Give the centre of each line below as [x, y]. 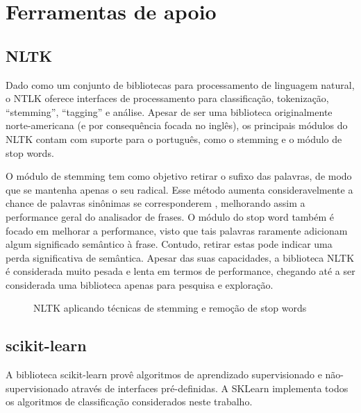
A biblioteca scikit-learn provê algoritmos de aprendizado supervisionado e [164, 374]
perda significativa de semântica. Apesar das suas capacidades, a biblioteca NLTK [180, 257]
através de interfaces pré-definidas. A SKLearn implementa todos [210, 388]
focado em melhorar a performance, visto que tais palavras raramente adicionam [177, 230]
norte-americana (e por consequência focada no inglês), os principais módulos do [177, 125]
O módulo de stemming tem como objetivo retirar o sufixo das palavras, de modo [179, 176]
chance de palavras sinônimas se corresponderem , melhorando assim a [156, 203]
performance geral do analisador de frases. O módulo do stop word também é [170, 216]
